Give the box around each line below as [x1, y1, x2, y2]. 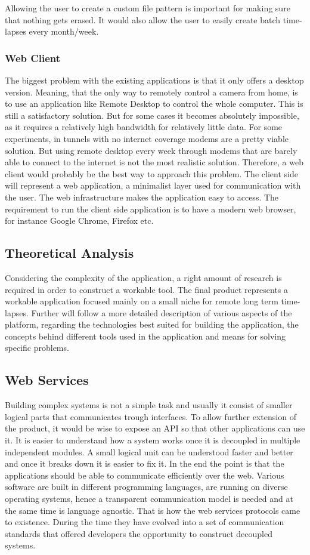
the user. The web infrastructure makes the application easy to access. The [5, 190, 279, 203]
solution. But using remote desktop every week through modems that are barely [5, 144, 297, 156]
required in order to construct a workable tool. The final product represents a [5, 283, 289, 295]
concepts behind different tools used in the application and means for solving [5, 329, 286, 342]
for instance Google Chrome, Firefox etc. [5, 214, 154, 227]
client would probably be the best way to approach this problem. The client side [5, 167, 298, 180]
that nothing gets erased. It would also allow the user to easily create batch [5, 13, 281, 26]
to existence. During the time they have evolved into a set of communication [5, 516, 284, 528]
